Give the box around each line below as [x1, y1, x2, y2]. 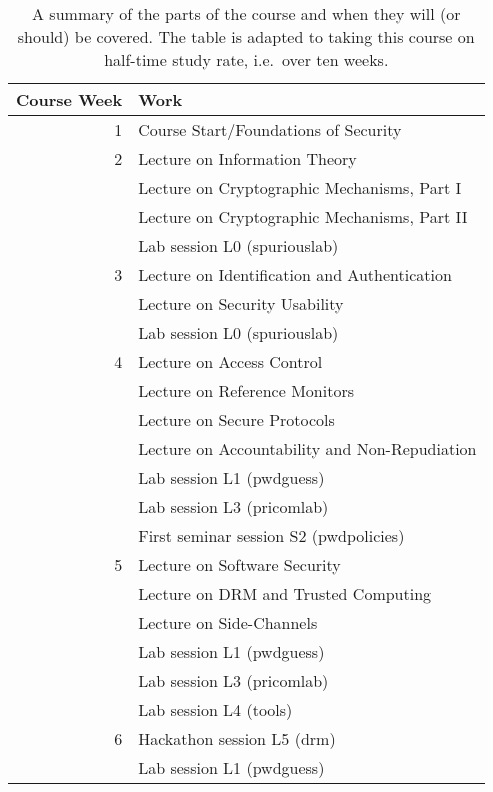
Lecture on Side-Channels [138, 611, 318, 634]
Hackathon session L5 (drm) [138, 727, 336, 750]
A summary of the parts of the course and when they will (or [32, 2, 461, 25]
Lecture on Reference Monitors [138, 379, 354, 402]
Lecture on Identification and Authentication [138, 263, 452, 286]
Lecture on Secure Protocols [138, 408, 335, 431]
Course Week [16, 88, 123, 111]
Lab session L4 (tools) [138, 698, 293, 721]
